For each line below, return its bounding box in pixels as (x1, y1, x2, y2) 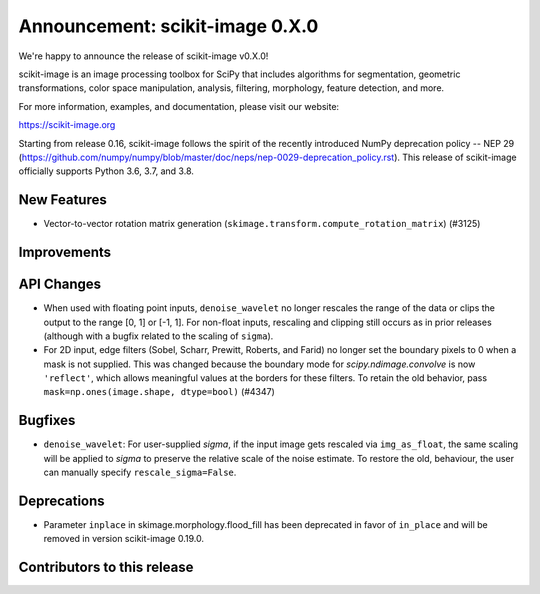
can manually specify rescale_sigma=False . (43, 466, 237, 479)
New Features (18, 191, 107, 209)
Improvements (18, 244, 112, 260)
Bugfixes (18, 412, 76, 429)
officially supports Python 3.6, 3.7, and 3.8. (18, 165, 195, 177)
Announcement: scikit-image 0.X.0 (18, 15, 319, 37)
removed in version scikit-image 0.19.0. (43, 533, 205, 545)
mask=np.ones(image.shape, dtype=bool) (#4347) (43, 386, 275, 398)
